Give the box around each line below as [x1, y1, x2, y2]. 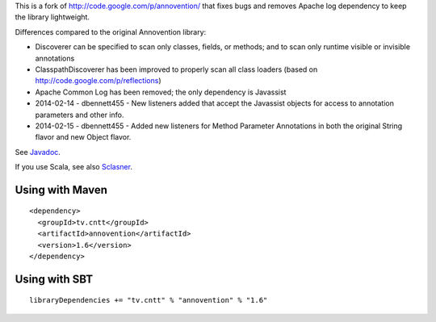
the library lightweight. [15, 12, 90, 22]
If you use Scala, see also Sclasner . [15, 162, 133, 172]
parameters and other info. [35, 110, 124, 119]
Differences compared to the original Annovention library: [15, 27, 207, 36]
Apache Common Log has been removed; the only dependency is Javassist [35, 87, 287, 97]
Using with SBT [15, 272, 93, 286]
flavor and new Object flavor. [35, 132, 132, 142]
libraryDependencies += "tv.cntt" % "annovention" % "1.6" [29, 295, 268, 305]
